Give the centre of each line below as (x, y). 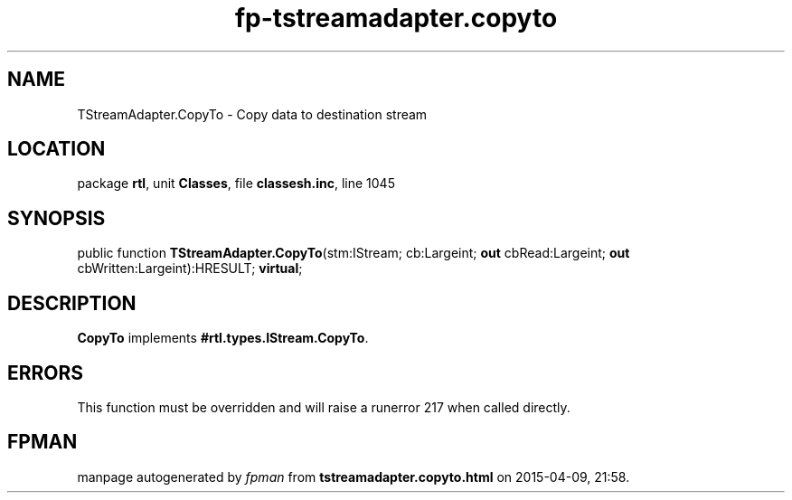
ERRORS (46, 373)
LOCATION (57, 149)
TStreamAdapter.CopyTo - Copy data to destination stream (252, 114)
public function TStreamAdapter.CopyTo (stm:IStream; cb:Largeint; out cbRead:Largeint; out (354, 253)
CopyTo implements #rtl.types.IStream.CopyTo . (223, 338)
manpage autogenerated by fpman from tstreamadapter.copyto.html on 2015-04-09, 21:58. (354, 476)
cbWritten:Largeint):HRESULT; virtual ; (190, 269)
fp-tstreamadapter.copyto (396, 18)
